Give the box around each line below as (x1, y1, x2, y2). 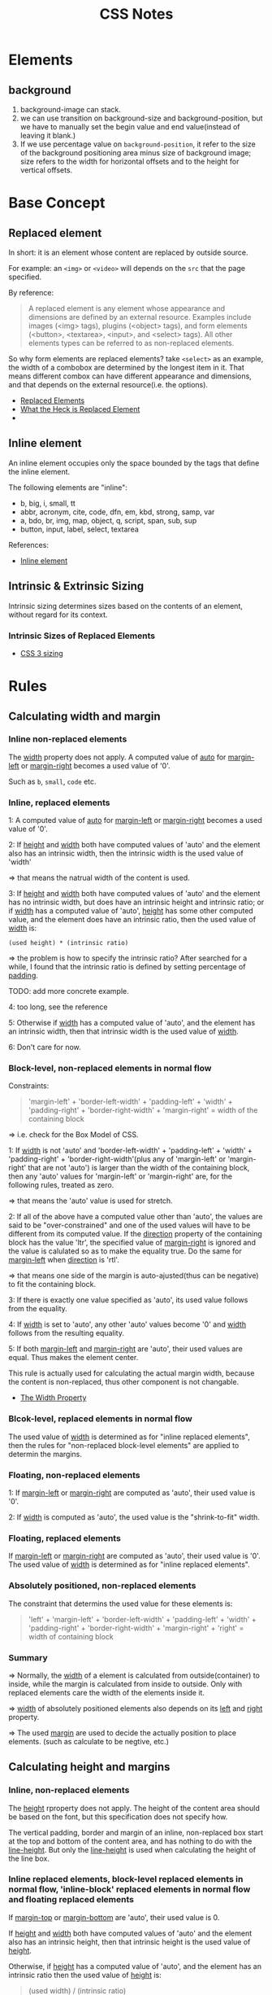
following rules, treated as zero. (8, 1180, 114, 1190)
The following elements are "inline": (8, 482, 128, 492)
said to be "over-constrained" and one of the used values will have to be (8, 1220, 251, 1230)
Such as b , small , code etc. (8, 777, 97, 786)
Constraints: (8, 1081, 50, 1091)
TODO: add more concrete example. (8, 987, 130, 996)
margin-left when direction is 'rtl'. (8, 1255, 119, 1265)
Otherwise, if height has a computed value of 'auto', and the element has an (8, 1961, 262, 1971)
